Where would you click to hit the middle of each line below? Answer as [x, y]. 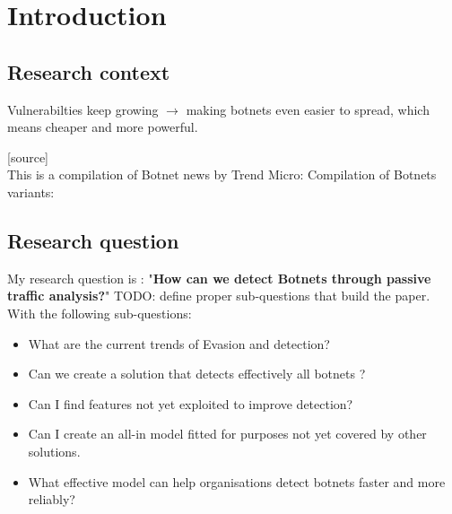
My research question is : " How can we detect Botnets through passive [219, 278]
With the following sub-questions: [100, 313]
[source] [28, 157]
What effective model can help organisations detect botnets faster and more [237, 481]
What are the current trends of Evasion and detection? [179, 343]
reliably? [52, 499]
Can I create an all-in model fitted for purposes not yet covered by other [227, 434]
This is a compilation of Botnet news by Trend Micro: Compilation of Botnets [222, 174]
